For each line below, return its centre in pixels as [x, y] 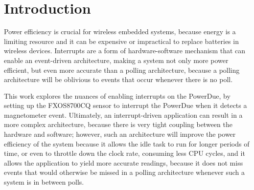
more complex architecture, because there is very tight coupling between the [118, 124]
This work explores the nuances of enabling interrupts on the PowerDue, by [117, 95]
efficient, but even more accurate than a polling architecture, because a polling [122, 70]
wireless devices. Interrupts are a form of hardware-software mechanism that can [125, 51]
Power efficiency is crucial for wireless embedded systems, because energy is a [120, 32]
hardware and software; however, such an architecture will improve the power [120, 134]
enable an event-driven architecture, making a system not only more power [116, 60]
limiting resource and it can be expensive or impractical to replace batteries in [121, 41]
